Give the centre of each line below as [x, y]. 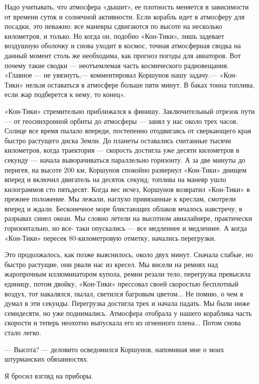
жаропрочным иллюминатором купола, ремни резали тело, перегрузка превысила [128, 274]
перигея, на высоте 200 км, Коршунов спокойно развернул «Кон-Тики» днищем [126, 169]
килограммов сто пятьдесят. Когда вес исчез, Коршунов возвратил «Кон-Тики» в [127, 189]
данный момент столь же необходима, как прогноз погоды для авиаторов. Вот [123, 55]
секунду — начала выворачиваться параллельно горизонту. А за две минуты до [125, 159]
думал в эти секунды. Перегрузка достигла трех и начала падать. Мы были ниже [127, 303]
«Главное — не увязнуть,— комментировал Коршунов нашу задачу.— [111, 75]
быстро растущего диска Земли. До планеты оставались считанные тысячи [118, 140]
